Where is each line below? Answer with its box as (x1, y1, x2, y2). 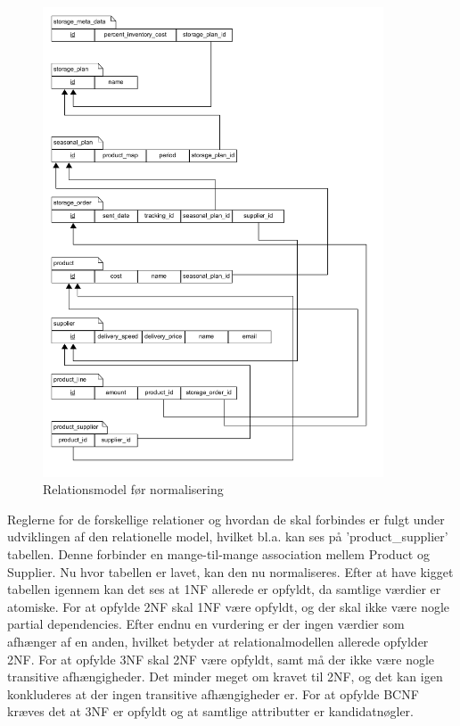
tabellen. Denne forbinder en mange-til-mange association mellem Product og (7, 544, 430, 563)
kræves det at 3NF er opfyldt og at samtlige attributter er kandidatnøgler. (7, 702, 414, 721)
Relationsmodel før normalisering (43, 480, 224, 499)
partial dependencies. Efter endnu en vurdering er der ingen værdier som (7, 615, 405, 633)
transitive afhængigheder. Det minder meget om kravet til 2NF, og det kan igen (7, 667, 443, 686)
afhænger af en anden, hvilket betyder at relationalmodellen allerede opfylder (7, 631, 429, 650)
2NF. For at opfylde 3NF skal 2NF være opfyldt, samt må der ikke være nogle (7, 649, 435, 668)
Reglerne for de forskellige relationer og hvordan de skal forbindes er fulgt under (7, 509, 445, 528)
